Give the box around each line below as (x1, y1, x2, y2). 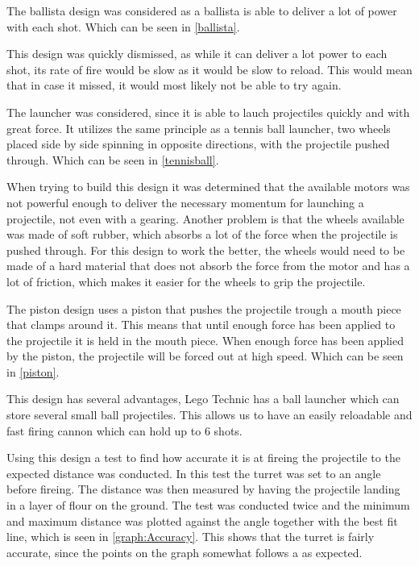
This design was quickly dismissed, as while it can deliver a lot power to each (6, 45, 388, 62)
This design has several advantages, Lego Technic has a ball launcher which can (6, 390, 400, 407)
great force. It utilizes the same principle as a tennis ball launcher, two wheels (6, 119, 391, 136)
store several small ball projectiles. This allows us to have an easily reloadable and (6, 406, 413, 423)
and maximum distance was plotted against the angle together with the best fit (6, 512, 398, 529)
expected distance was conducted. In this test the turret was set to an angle (6, 464, 381, 481)
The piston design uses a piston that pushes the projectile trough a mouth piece (6, 300, 401, 317)
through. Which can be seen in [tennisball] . (6, 151, 219, 168)
